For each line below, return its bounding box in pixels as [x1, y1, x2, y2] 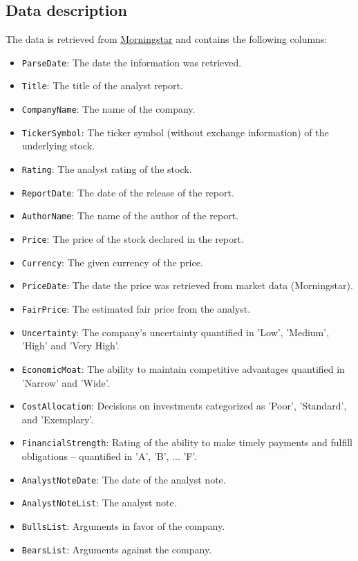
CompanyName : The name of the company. [21, 102, 196, 116]
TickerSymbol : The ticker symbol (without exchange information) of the [21, 125, 329, 139]
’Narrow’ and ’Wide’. [21, 375, 110, 389]
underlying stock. [21, 138, 95, 153]
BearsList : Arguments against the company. [21, 542, 212, 556]
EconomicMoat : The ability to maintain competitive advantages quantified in [21, 361, 345, 376]
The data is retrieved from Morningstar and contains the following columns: [6, 32, 328, 46]
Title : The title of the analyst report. [21, 78, 183, 93]
